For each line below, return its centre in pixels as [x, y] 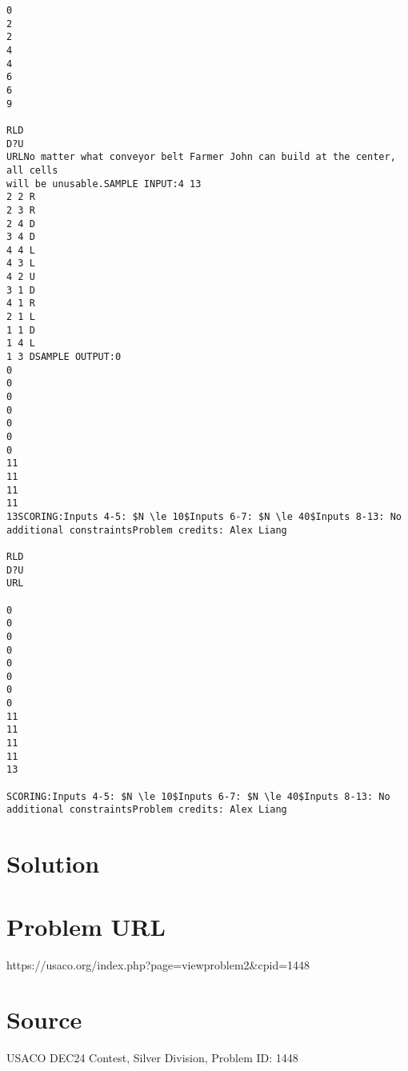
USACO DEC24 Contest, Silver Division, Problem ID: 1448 [152, 1058]
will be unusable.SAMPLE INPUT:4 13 [104, 184]
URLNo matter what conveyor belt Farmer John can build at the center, [201, 157]
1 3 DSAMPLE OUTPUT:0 [64, 357]
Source [44, 1019]
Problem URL [86, 926]
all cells [32, 170]
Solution [53, 863]
